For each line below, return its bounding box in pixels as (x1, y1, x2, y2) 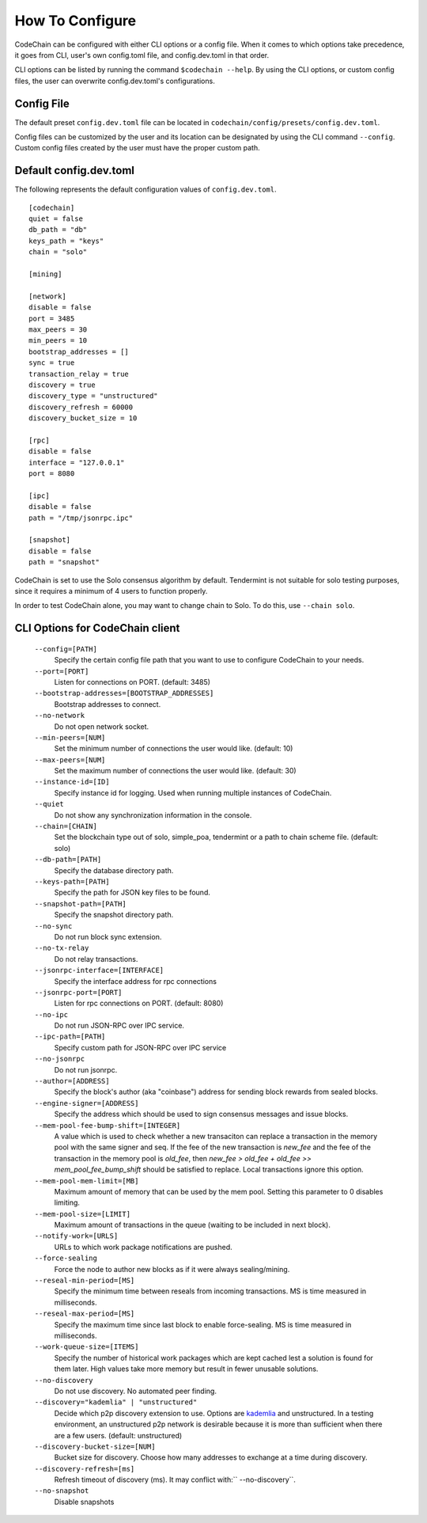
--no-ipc (34, 1010, 69, 1019)
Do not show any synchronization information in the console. (54, 810, 252, 819)
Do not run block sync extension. (54, 932, 162, 941)
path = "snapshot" (28, 558, 100, 567)
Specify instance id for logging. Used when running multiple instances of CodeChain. (54, 788, 332, 797)
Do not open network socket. (54, 721, 149, 731)
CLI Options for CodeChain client (14, 621, 180, 635)
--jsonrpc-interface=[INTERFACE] (34, 966, 164, 975)
